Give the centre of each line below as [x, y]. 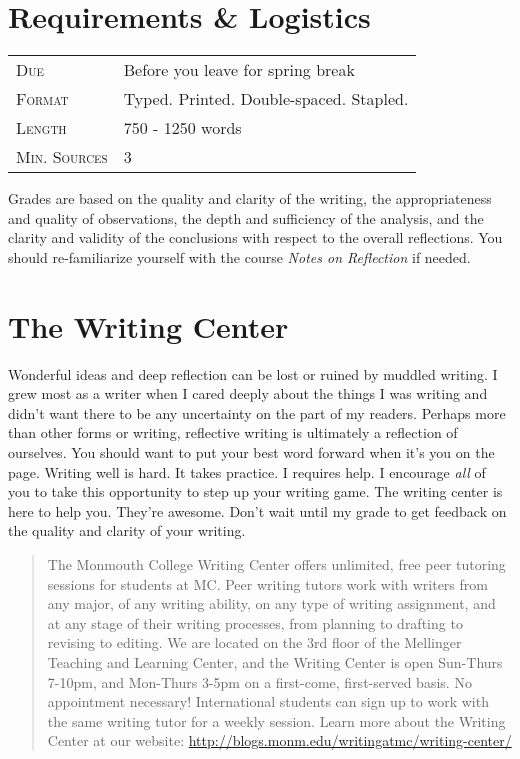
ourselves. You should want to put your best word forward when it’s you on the [251, 452]
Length [41, 128]
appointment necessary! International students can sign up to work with [268, 701]
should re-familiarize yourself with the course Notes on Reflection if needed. [239, 256]
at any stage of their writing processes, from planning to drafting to [255, 622]
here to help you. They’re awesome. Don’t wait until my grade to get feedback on [257, 510]
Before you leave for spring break [239, 70]
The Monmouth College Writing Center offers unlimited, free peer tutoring [276, 563]
